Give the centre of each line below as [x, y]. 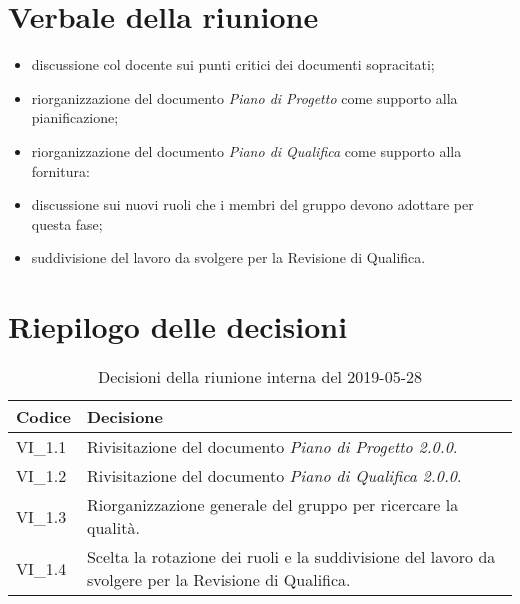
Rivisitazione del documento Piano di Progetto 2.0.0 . [272, 446]
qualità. [113, 527]
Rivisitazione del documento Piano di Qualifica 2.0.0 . [274, 475]
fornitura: [60, 170]
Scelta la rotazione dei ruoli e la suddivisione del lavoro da [291, 556]
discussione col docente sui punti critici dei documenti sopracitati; [233, 64]
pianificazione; [75, 117]
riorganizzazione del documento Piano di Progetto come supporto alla [244, 97]
